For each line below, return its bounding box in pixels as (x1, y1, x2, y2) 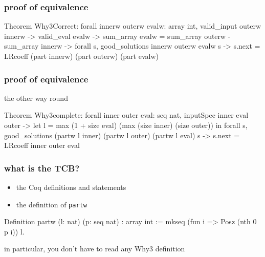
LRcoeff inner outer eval (4, 140, 80, 151)
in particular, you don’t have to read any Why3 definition (4, 243, 185, 254)
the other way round (4, 92, 68, 103)
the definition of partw (16, 199, 87, 209)
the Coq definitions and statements (16, 182, 126, 192)
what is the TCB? (4, 161, 80, 174)
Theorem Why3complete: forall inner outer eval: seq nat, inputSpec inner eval (4, 110, 249, 120)
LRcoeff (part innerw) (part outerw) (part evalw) (4, 51, 159, 61)
